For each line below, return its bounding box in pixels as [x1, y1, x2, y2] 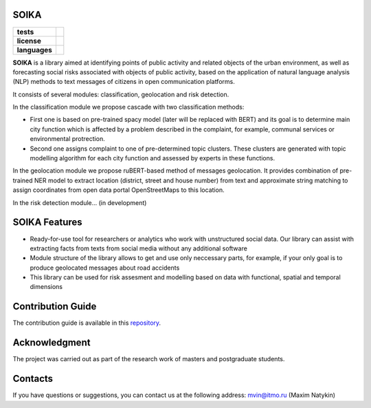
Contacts [12, 373, 54, 385]
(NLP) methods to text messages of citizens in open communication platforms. [12, 78, 235, 86]
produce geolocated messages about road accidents [30, 264, 180, 272]
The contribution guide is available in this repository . [12, 319, 161, 327]
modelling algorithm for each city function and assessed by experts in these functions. [30, 154, 275, 162]
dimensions [30, 283, 63, 291]
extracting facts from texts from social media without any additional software [30, 244, 247, 253]
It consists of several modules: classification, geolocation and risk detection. [12, 90, 229, 98]
